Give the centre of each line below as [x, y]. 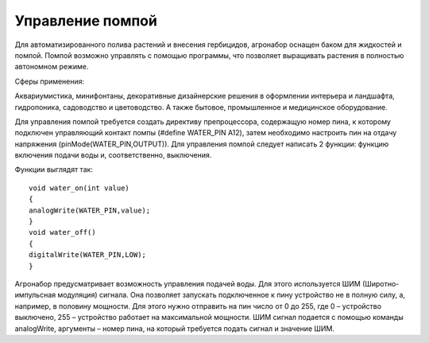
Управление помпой [86, 21]
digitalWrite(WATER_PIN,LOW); [88, 255]
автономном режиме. [52, 67]
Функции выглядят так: [54, 170]
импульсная [35, 295]
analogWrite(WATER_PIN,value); [90, 210]
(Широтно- [381, 283]
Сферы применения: [50, 81]
